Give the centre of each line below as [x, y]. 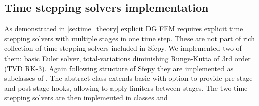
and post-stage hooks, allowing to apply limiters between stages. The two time [126, 88]
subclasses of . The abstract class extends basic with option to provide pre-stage [128, 78]
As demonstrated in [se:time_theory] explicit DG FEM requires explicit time [124, 29]
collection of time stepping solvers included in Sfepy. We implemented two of [123, 48]
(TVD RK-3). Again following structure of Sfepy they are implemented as [119, 68]
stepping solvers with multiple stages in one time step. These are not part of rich [129, 38]
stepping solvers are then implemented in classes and [86, 98]
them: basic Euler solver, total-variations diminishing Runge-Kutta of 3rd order [127, 58]
